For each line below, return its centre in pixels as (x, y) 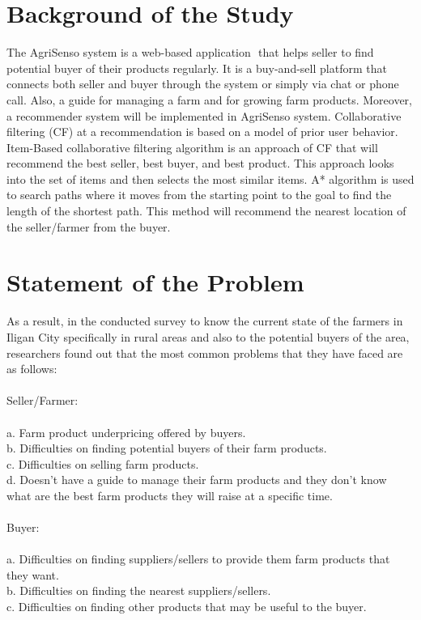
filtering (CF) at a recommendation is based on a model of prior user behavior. (202, 132)
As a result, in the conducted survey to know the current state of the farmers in (205, 321)
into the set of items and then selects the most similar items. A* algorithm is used (210, 178)
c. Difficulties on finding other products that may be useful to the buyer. (187, 607)
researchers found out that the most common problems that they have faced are (205, 352)
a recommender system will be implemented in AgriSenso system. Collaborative (204, 115)
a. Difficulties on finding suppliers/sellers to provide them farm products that (198, 559)
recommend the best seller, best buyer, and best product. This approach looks (200, 163)
